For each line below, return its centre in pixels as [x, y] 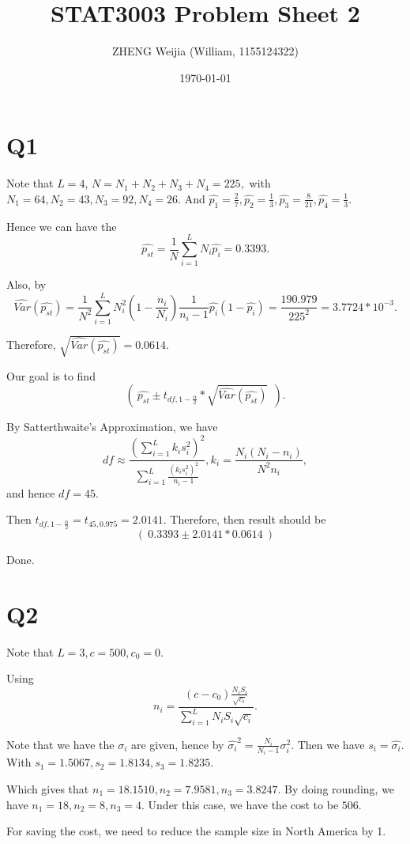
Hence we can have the [62, 226]
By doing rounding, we [339, 788]
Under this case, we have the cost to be [243, 804]
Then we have [331, 744]
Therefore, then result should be [248, 519]
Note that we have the [60, 744]
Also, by [26, 284]
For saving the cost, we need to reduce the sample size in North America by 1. [196, 831]
